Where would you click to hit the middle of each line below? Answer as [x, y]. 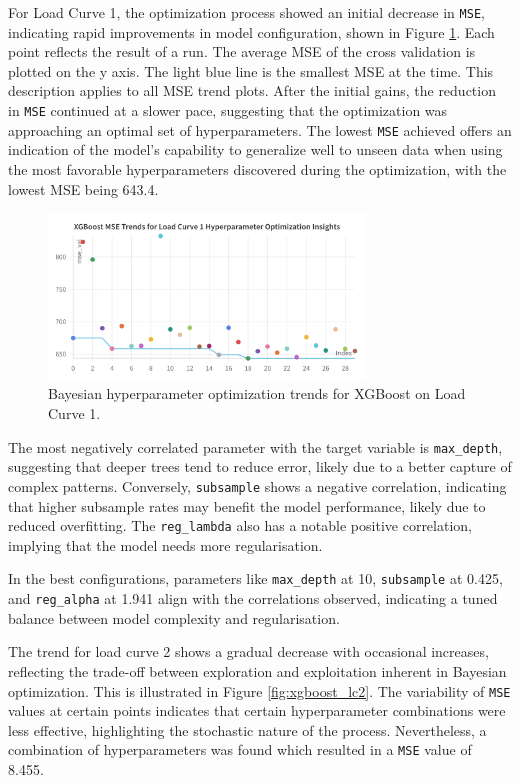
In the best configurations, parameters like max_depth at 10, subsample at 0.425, [255, 578]
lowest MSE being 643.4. [83, 188]
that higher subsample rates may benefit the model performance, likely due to [247, 505]
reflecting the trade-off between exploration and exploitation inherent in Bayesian [257, 670]
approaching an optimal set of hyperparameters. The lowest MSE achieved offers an [260, 129]
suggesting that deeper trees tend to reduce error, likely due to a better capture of [260, 466]
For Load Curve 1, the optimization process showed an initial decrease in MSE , [246, 12]
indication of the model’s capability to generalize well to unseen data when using [255, 149]
